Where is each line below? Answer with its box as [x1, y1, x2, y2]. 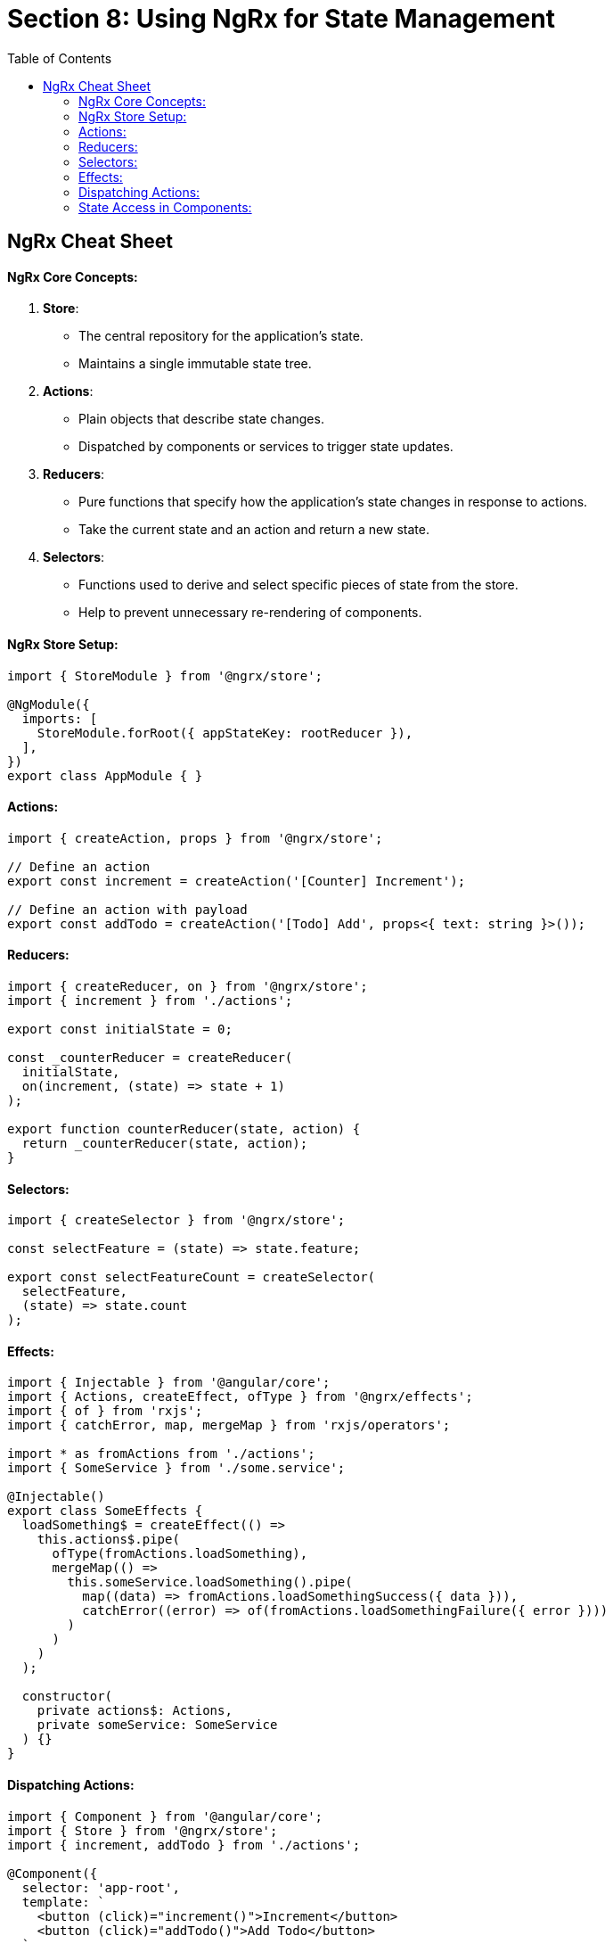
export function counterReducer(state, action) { [7, 1122, 361, 1137]
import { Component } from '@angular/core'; [7, 1808, 323, 1824]
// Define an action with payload [7, 902, 248, 917]
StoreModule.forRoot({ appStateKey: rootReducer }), [37, 725, 413, 740]
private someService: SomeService [37, 1717, 278, 1733]
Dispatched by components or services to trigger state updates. [78, 439, 454, 455]
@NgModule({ [7, 696, 90, 712]
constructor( [21, 1689, 113, 1704]
